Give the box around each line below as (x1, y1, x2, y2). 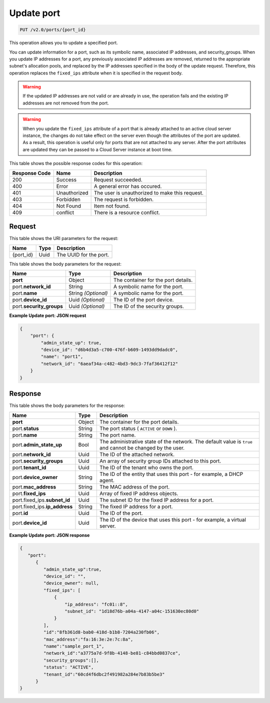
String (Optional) (68, 289, 108, 296)
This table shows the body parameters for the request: (9, 260, 122, 267)
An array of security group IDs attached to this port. (99, 457, 221, 464)
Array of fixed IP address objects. (99, 490, 178, 497)
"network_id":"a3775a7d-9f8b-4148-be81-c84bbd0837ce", (43, 650, 181, 656)
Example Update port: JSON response (9, 532, 90, 538)
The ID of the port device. (113, 296, 174, 303)
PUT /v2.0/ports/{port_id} (19, 27, 86, 32)
